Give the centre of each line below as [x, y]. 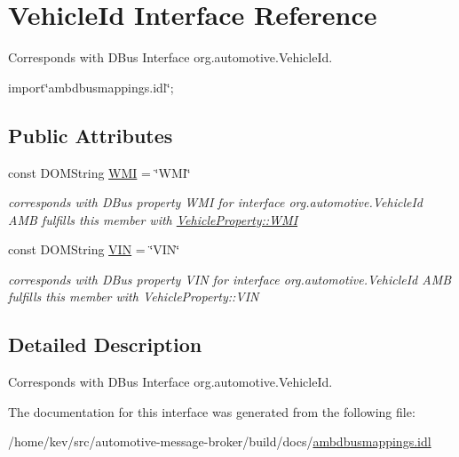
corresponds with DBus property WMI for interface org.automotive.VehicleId [215, 202]
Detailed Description [105, 345]
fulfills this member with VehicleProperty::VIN [134, 297]
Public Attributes [91, 135]
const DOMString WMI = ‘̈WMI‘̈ [99, 172]
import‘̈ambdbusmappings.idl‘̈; [91, 87]
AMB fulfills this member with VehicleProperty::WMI [153, 219]
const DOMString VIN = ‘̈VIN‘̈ [94, 249]
